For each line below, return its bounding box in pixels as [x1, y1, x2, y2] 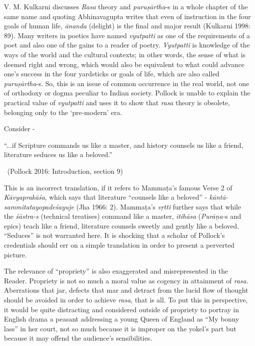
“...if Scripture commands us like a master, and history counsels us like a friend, [4, 139, 244, 150]
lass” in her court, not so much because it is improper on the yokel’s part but [4, 323, 236, 333]
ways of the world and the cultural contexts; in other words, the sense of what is [4, 49, 246, 59]
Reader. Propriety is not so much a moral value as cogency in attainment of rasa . [4, 275, 249, 285]
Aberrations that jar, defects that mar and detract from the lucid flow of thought [4, 285, 249, 295]
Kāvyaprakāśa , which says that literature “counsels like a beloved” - [4, 192, 207, 202]
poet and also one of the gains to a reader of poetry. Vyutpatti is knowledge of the [4, 40, 250, 50]
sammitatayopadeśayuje [4, 201, 74, 211]
